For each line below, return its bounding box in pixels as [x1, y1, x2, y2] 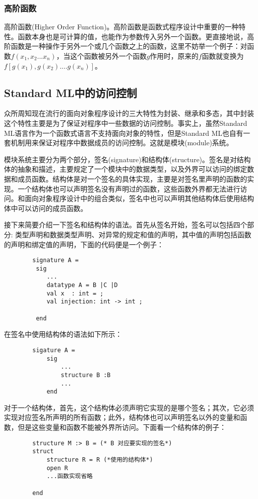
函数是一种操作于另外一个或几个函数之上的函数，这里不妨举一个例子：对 [10, 41, 247, 51]
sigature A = [32, 346, 75, 354]
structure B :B [61, 371, 111, 379]
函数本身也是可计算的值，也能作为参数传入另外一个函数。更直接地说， [17, 31, 247, 41]
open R [46, 464, 68, 472]
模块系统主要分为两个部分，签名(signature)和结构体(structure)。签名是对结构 [4, 154, 251, 164]
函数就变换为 [201, 51, 244, 61]
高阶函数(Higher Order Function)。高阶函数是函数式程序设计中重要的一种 [4, 21, 239, 32]
